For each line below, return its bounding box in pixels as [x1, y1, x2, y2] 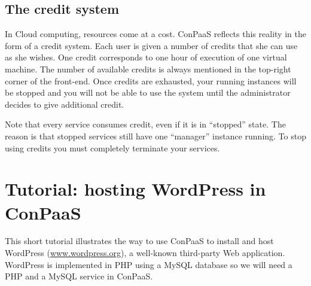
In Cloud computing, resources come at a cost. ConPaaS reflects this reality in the [5, 28, 306, 40]
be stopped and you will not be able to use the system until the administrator [5, 86, 291, 99]
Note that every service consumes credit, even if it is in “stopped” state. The [5, 118, 286, 130]
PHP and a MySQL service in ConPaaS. [5, 270, 153, 282]
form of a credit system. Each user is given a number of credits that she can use [5, 39, 298, 51]
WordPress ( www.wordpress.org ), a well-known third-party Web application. [5, 247, 285, 259]
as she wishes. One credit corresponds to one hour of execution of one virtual [5, 51, 287, 63]
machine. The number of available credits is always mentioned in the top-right [5, 62, 291, 75]
